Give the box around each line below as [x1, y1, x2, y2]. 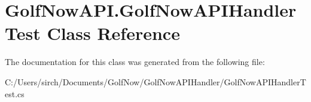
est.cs [5, 87, 25, 100]
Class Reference [47, 21, 180, 45]
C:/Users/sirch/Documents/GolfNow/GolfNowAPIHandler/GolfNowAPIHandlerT [5, 75, 306, 88]
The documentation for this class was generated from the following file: [5, 55, 265, 68]
